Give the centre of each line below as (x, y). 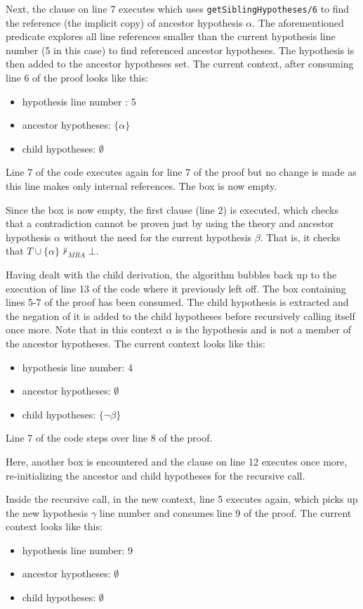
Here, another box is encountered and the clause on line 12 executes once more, (177, 461)
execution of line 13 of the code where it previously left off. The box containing (176, 288)
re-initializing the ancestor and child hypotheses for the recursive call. (156, 475)
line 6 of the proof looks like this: (77, 78)
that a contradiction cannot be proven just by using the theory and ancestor (170, 223)
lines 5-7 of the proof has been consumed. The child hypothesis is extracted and (177, 302)
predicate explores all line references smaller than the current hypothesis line (171, 36)
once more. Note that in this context (84, 329)
